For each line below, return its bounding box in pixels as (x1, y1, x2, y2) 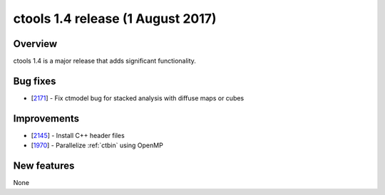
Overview (13, 38, 58, 50)
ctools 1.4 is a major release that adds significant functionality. (13, 57, 196, 65)
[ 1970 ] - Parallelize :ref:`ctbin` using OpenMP (31, 141, 163, 149)
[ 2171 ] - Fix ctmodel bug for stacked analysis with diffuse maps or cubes (31, 93, 245, 102)
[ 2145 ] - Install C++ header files (31, 131, 125, 139)
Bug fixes (13, 75, 56, 87)
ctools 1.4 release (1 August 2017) (13, 11, 217, 26)
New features (13, 160, 75, 172)
